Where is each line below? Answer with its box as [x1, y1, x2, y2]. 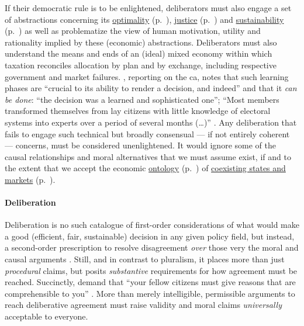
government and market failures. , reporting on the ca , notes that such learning [5, 70, 289, 82]
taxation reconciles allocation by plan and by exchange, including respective [5, 58, 277, 71]
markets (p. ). [5, 173, 56, 185]
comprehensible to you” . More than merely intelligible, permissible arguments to [5, 287, 295, 299]
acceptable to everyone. [5, 310, 88, 322]
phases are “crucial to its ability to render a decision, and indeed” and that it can [5, 82, 297, 94]
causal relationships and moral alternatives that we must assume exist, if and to [5, 150, 291, 162]
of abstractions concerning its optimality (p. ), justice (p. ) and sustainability [5, 13, 284, 25]
